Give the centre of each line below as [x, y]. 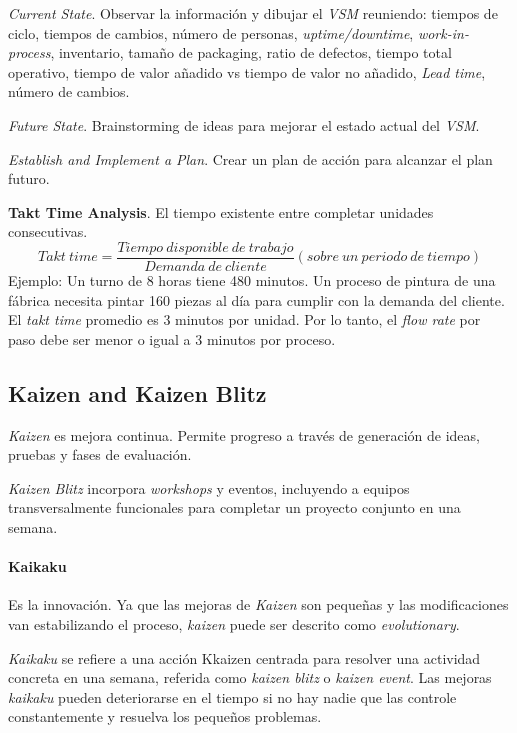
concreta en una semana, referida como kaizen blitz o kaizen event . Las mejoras [250, 677]
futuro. [29, 178]
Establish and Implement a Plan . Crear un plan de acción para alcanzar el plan [250, 158]
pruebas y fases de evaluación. [100, 454]
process [29, 52]
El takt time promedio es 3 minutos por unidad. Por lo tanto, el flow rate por [244, 319]
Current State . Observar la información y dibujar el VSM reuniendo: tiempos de [253, 13]
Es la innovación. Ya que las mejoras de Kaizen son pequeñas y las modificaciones [258, 604]
